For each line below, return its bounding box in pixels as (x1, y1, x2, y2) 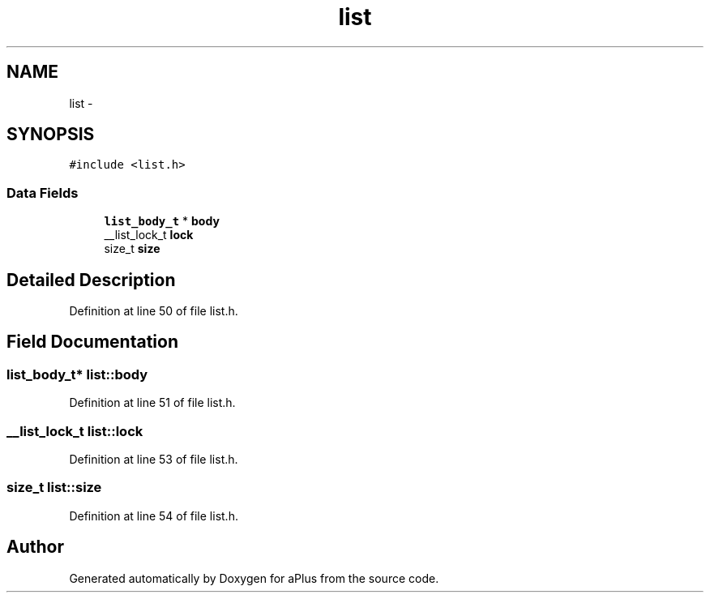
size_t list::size (6, 479, 102, 496)
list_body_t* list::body (6, 366, 148, 383)
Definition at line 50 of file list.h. (69, 304, 238, 319)
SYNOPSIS (6, 124, 95, 145)
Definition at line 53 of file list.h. (69, 452, 238, 466)
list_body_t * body (104, 214, 220, 229)
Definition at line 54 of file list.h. (69, 508, 238, 523)
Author (6, 537, 64, 558)
